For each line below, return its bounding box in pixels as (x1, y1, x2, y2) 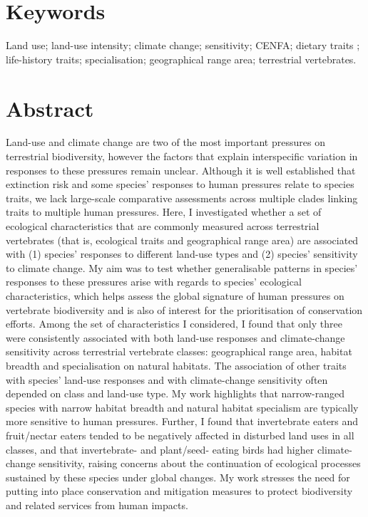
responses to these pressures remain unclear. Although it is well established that (6, 162, 356, 177)
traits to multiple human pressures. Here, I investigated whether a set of (6, 204, 322, 219)
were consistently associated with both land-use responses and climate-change (6, 330, 345, 345)
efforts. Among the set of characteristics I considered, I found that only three (6, 316, 342, 331)
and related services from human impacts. (6, 497, 188, 512)
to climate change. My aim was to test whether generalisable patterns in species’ (6, 260, 358, 275)
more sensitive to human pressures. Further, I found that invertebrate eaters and (6, 414, 359, 429)
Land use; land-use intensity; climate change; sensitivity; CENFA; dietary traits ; (6, 38, 360, 53)
